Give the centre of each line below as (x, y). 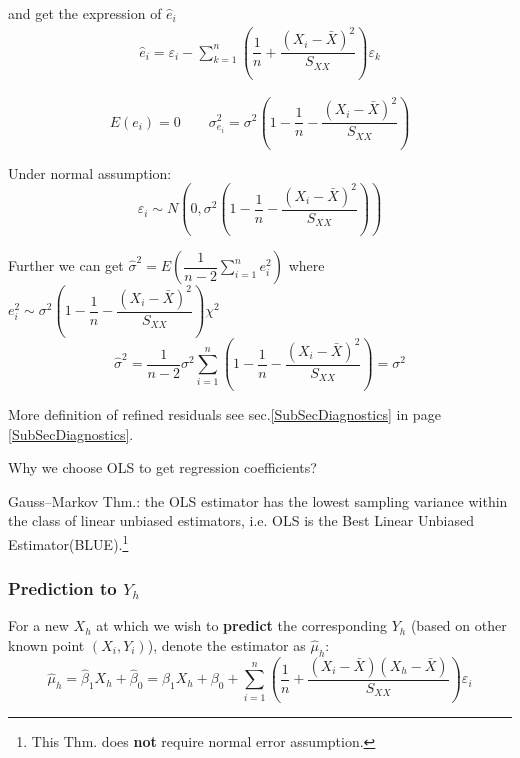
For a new (38, 625)
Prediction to (62, 588)
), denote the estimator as (226, 645)
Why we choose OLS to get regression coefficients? (162, 467)
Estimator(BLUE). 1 (68, 542)
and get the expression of (85, 13)
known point (46, 645)
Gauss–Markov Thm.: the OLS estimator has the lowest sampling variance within (258, 500)
